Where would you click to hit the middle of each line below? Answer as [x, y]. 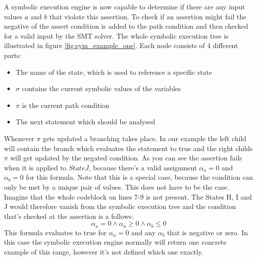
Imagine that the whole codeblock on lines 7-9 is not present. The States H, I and [128, 196]
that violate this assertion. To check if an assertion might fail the [148, 16]
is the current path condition [66, 105]
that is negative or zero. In [207, 232]
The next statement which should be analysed [85, 122]
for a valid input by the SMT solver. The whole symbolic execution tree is [116, 35]
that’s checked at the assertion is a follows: [69, 216]
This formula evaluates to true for [55, 232]
